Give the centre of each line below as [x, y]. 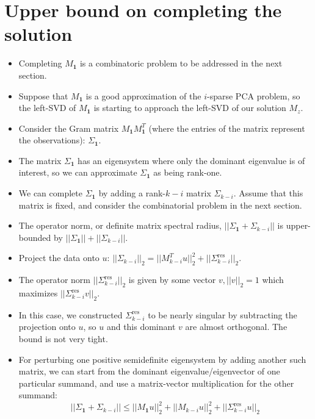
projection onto [47, 327]
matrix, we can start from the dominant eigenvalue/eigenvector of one [149, 371]
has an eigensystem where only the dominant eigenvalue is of [191, 160]
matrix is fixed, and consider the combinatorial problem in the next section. [160, 205]
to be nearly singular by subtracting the [223, 314]
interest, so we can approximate [78, 172]
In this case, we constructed [71, 314]
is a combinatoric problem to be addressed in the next [181, 63]
